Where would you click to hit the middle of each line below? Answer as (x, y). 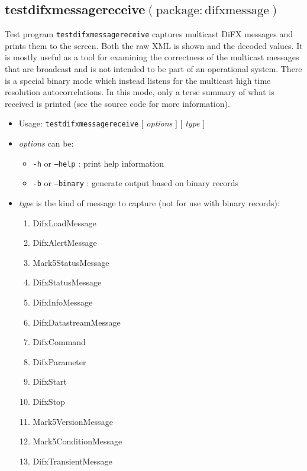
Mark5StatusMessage (71, 262)
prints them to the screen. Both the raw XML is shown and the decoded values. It (154, 45)
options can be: (46, 143)
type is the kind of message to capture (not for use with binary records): (149, 202)
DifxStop (49, 401)
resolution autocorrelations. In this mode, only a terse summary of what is (140, 92)
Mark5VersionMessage (73, 421)
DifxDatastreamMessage (77, 322)
